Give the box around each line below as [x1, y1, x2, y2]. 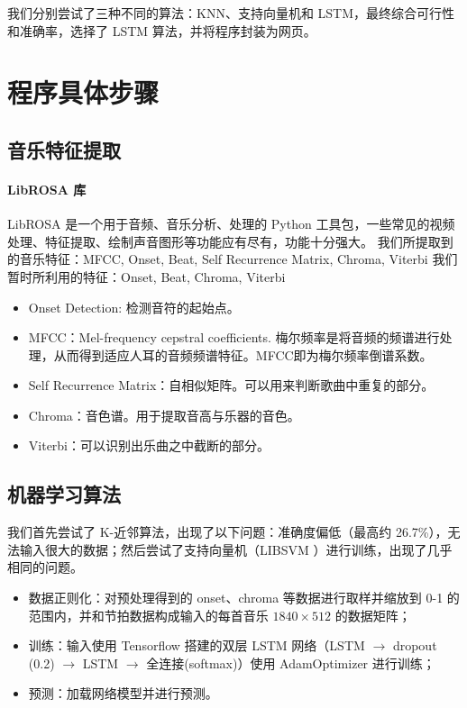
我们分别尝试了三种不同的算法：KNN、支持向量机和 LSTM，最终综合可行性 [7, 4, 455, 22]
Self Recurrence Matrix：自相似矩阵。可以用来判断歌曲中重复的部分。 [28, 376, 435, 395]
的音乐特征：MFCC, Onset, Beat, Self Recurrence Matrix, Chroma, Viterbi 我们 [7, 250, 458, 268]
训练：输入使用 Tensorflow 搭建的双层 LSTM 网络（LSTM [28, 636, 365, 655]
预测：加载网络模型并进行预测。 [28, 684, 218, 703]
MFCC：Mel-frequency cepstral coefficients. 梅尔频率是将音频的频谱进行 [28, 328, 440, 347]
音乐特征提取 [7, 135, 121, 163]
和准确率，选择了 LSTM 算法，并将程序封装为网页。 [7, 21, 316, 40]
